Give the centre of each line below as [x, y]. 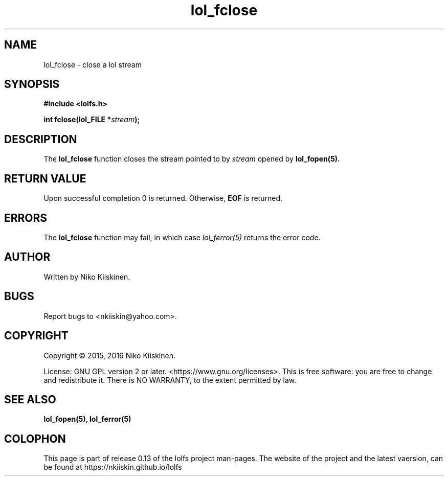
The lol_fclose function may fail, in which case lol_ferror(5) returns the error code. [182, 237]
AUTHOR [27, 257]
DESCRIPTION [41, 139]
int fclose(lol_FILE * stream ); [92, 120]
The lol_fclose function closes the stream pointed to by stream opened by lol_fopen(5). [192, 159]
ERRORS [26, 218]
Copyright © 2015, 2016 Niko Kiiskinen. [109, 355]
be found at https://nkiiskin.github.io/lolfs [113, 467]
